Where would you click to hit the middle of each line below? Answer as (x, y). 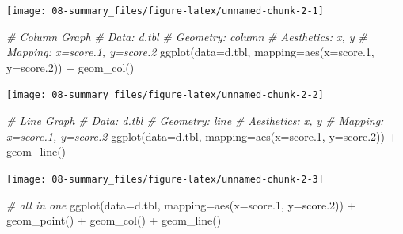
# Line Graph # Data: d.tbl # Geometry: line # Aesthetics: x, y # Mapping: (195, 121)
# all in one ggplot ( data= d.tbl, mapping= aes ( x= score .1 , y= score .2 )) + (181, 204)
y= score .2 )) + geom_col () (70, 67)
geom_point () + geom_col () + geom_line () (114, 220)
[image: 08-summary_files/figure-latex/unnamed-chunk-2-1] (165, 11)
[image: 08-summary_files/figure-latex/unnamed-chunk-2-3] (165, 179)
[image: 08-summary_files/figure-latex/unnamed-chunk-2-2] (165, 95)
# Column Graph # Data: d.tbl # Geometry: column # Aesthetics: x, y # (187, 36)
